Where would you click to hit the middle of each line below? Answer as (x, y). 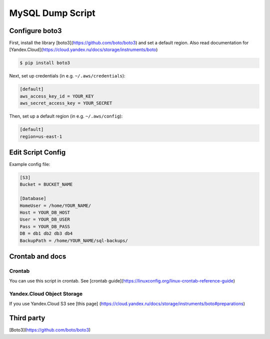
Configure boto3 (35, 31)
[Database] (33, 198)
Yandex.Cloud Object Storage (46, 294)
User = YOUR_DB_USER (45, 219)
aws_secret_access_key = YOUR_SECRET (66, 103)
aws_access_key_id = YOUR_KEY (57, 96)
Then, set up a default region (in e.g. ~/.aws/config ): (66, 116)
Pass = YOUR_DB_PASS (45, 226)
